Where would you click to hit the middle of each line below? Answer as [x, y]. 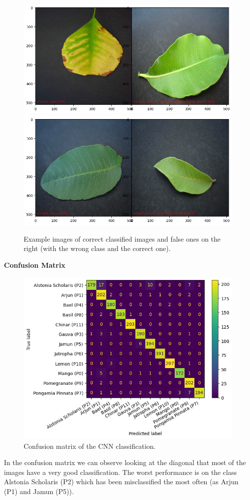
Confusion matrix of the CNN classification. [90, 446]
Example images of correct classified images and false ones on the [122, 238]
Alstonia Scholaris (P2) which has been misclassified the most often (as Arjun [121, 482]
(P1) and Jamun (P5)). [39, 491]
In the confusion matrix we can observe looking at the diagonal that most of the [125, 462]
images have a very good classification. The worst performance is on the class [121, 472]
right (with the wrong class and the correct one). [97, 248]
